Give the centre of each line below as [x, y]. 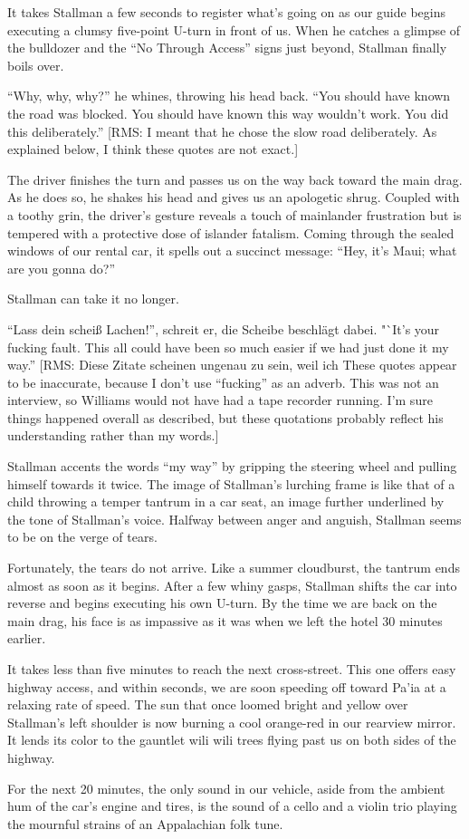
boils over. [36, 65]
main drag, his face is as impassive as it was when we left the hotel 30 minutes [225, 620]
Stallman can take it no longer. [93, 299]
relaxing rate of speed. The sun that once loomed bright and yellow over [208, 704]
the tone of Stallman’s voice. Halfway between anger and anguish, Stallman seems [234, 519]
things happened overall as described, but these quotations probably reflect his [225, 417]
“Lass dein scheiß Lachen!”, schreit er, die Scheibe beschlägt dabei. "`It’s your [224, 328]
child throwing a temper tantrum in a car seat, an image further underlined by [226, 501]
